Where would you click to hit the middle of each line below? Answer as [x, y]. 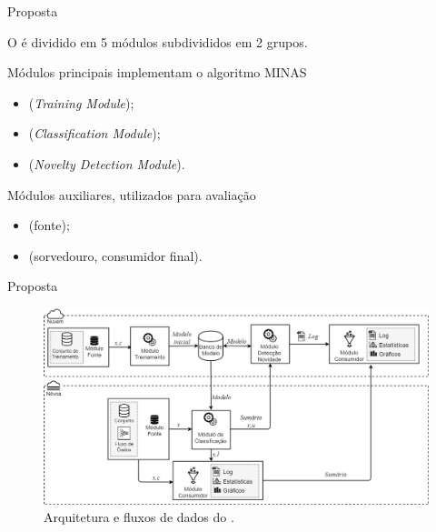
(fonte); [49, 225]
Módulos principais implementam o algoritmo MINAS [157, 72]
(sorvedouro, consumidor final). [115, 255]
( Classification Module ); [94, 133]
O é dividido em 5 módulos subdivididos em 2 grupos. [158, 41]
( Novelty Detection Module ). [107, 163]
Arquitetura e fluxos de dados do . [139, 517]
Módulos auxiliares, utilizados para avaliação [132, 194]
